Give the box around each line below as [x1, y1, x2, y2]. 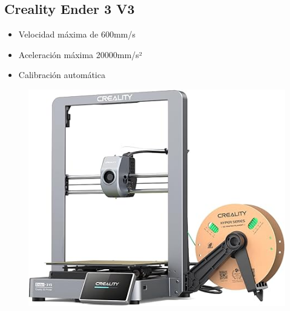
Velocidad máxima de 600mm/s [18, 28, 136, 41]
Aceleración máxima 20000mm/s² [18, 48, 142, 61]
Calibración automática [18, 68, 105, 81]
